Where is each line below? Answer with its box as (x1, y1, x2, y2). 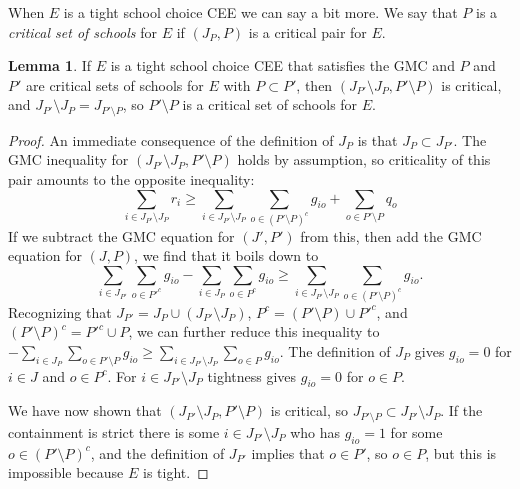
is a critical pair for (248, 21, 367, 42)
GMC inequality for (8, 149, 129, 170)
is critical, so (270, 400, 349, 421)
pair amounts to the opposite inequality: (8, 169, 255, 190)
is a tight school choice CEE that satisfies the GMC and (110, 55, 455, 76)
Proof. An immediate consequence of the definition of (8, 129, 334, 150)
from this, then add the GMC (300, 225, 482, 246)
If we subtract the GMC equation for (8, 225, 235, 246)
